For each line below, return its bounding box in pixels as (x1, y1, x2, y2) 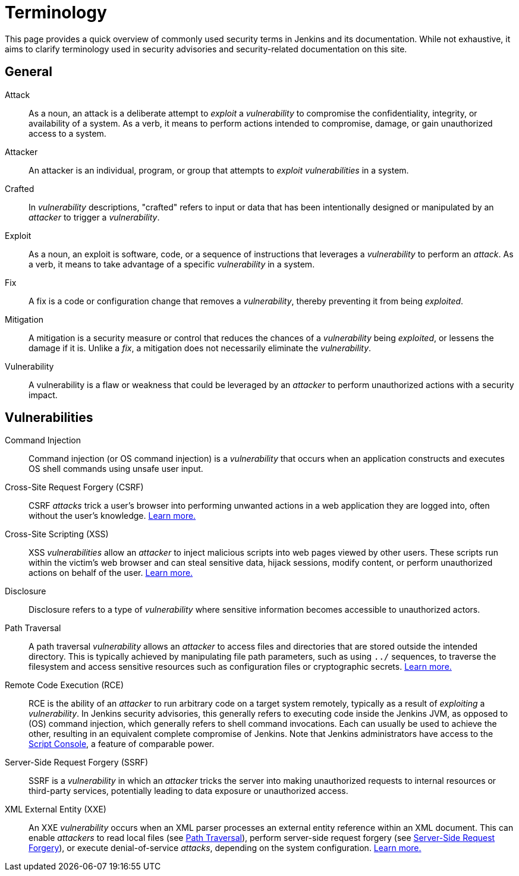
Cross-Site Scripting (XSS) (5, 529, 109, 540)
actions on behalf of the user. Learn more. (29, 568, 193, 578)
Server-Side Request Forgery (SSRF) (5, 757, 149, 768)
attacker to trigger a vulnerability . (29, 212, 160, 222)
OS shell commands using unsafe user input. (29, 464, 203, 474)
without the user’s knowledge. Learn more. (29, 511, 196, 521)
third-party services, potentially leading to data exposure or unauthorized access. (29, 786, 348, 796)
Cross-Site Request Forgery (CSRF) (5, 482, 144, 493)
